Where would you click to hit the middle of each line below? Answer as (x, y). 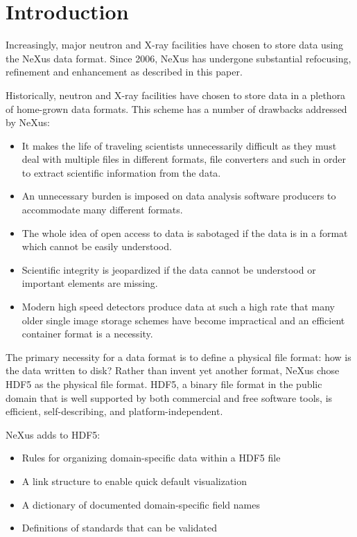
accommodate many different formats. (102, 210)
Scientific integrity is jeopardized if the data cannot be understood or (169, 269)
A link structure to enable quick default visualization (134, 481)
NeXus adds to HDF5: (53, 434)
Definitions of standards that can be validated (120, 528)
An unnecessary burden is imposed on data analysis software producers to (179, 196)
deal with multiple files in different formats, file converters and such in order (184, 159)
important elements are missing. (90, 283)
